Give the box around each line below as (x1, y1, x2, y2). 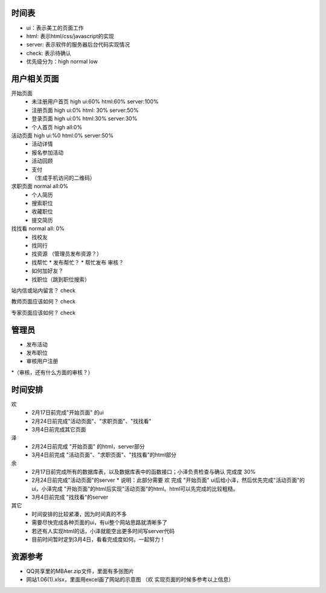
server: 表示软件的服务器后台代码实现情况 (26, 41, 130, 48)
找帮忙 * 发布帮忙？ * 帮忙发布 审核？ (31, 259, 124, 266)
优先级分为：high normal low (26, 58, 98, 65)
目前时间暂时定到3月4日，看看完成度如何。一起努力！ (31, 536, 165, 543)
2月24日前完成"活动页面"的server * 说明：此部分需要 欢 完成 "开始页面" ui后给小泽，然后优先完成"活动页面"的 (31, 476, 305, 484)
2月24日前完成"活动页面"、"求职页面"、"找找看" (31, 417, 152, 424)
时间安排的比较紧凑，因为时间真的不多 (31, 510, 127, 517)
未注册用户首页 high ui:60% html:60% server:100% (31, 98, 159, 105)
